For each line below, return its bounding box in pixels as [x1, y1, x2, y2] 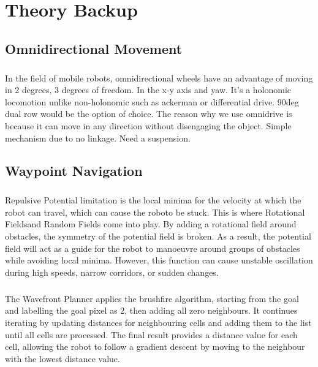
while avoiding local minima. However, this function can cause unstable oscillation [5, 254, 313, 267]
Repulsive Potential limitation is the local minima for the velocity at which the [5, 194, 301, 206]
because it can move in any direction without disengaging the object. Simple [5, 119, 292, 132]
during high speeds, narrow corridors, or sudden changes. [5, 265, 219, 278]
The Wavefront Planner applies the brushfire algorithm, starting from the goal [5, 292, 299, 305]
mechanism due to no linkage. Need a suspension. [5, 131, 191, 144]
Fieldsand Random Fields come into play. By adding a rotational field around [5, 218, 297, 230]
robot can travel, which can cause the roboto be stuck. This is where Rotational [5, 205, 305, 218]
